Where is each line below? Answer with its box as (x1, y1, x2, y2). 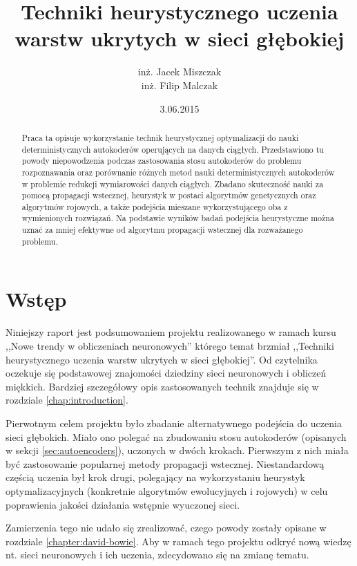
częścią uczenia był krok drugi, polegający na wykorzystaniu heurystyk (6, 470, 305, 484)
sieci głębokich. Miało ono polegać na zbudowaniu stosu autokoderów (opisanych (6, 429, 347, 444)
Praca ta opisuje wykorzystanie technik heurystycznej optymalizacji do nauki (21, 131, 299, 143)
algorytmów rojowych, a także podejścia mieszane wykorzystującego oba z (21, 200, 288, 212)
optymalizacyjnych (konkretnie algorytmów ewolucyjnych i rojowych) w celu (6, 483, 328, 498)
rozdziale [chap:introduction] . (6, 393, 128, 407)
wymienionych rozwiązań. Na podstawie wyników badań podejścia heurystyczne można (21, 212, 334, 224)
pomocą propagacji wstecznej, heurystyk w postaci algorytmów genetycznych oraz (21, 189, 316, 201)
